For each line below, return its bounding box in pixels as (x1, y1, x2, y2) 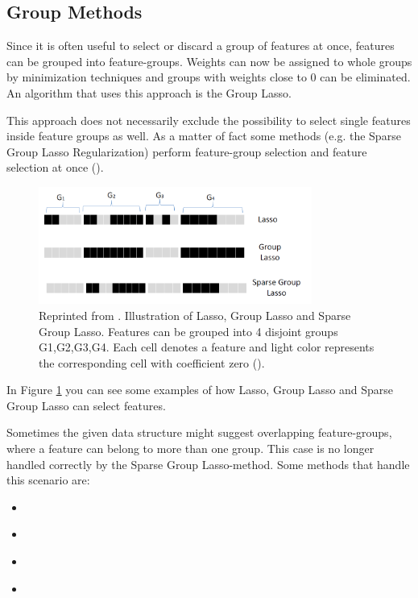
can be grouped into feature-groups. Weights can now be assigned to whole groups (6, 52, 412, 69)
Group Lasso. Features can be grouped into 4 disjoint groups (39, 322, 338, 339)
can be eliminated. (320, 69, 411, 85)
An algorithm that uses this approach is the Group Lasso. (6, 84, 292, 101)
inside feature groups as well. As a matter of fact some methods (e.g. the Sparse (6, 127, 401, 144)
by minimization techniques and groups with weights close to (6, 69, 307, 85)
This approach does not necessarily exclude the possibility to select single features (6, 111, 411, 128)
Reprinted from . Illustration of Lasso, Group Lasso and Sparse (39, 306, 351, 323)
